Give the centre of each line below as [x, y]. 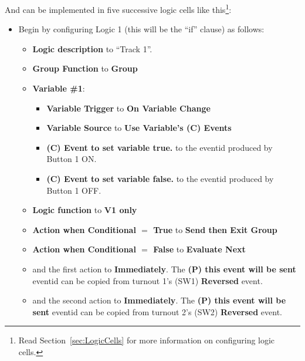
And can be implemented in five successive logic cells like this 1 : [118, 9]
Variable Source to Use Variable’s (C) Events [139, 128]
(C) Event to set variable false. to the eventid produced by [160, 178]
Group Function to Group [85, 68]
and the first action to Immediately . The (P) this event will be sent [164, 269]
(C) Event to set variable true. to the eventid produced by [160, 147]
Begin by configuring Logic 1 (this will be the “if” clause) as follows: [141, 29]
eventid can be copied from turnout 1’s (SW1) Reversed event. [148, 280]
